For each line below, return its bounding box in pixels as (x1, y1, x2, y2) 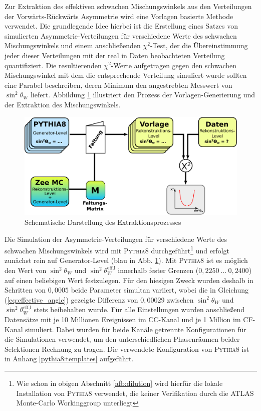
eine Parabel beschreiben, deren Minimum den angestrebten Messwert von (5, 79, 232, 90)
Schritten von (5, 285, 46, 295)
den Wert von (5, 265, 47, 275)
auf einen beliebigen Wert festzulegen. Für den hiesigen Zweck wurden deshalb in (5, 275, 253, 285)
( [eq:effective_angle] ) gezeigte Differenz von (5, 294, 138, 305)
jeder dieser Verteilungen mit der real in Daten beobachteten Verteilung (5, 50, 225, 60)
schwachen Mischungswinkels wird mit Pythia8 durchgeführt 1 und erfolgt (5, 244, 229, 255)
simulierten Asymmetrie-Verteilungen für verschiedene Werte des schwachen (5, 30, 237, 41)
